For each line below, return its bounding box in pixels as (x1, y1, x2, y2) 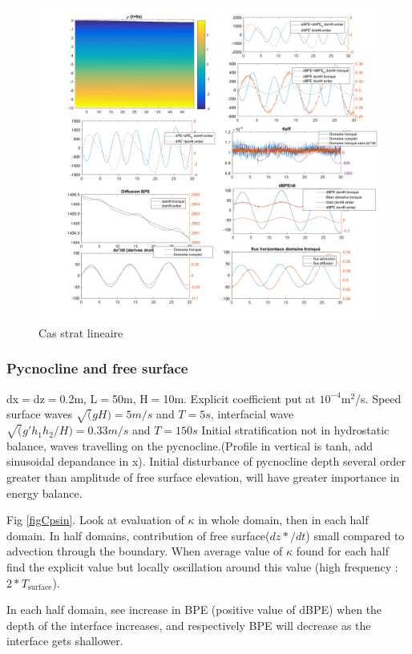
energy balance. (6, 484, 83, 501)
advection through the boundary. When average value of (6, 543, 283, 559)
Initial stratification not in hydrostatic (201, 422, 390, 438)
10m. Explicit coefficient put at (163, 390, 316, 406)
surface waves (6, 406, 73, 422)
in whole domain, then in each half (198, 511, 369, 528)
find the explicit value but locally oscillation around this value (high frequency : (6, 559, 398, 575)
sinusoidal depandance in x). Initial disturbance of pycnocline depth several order (6, 453, 406, 470)
